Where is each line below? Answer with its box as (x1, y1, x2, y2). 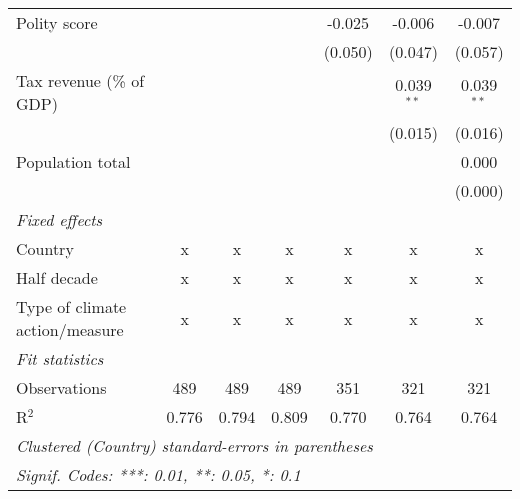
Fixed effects (16, 208, 103, 231)
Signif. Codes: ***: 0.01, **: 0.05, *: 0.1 (16, 463, 301, 486)
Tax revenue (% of (16, 69, 145, 92)
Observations (16, 376, 107, 399)
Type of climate (16, 295, 127, 318)
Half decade (16, 266, 98, 289)
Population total (16, 150, 131, 173)
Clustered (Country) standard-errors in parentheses (16, 434, 373, 457)
